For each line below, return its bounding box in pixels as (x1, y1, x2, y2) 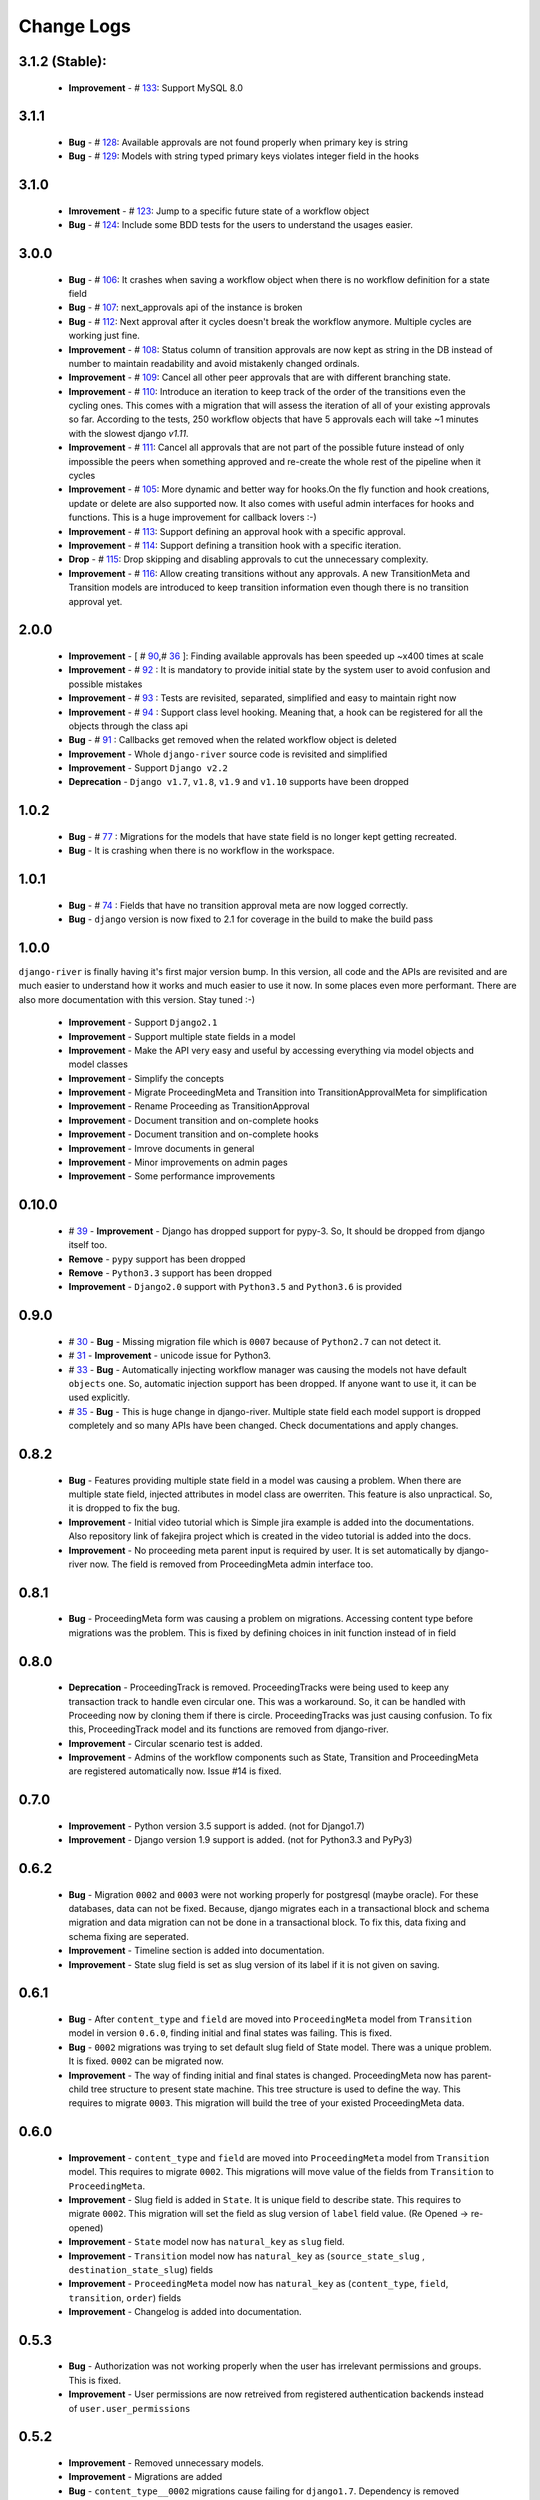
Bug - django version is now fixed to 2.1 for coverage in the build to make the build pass (68, 913, 434, 925)
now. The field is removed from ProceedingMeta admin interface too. (89, 1558, 374, 1570)
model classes (68, 1058, 129, 1070)
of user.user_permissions (68, 2402, 191, 2414)
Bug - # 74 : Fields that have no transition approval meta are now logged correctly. (68, 899, 409, 911)
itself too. (68, 1239, 108, 1251)
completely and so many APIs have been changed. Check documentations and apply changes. (68, 1420, 459, 1432)
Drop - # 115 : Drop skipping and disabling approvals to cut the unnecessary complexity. (68, 553, 429, 565)
